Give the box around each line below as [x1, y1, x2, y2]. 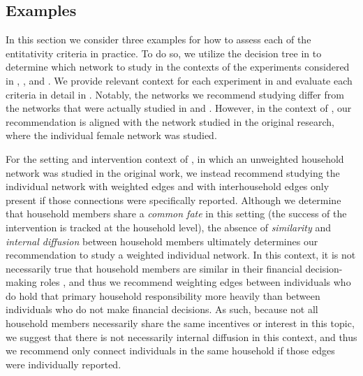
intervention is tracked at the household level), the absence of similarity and [6, 219, 332, 234]
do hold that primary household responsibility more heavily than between [6, 288, 320, 303]
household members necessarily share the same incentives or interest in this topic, [6, 316, 355, 331]
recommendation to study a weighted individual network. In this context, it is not [6, 247, 356, 262]
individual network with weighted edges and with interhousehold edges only [6, 179, 329, 194]
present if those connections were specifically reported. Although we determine [6, 192, 341, 207]
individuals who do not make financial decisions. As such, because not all [6, 302, 318, 317]
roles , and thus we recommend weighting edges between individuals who [40, 275, 351, 289]
